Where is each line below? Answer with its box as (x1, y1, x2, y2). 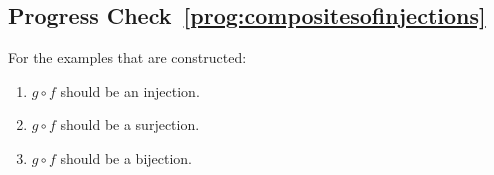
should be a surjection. (60, 114, 200, 135)
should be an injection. (60, 80, 200, 101)
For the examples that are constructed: (8, 47, 247, 68)
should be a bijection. (60, 147, 193, 168)
